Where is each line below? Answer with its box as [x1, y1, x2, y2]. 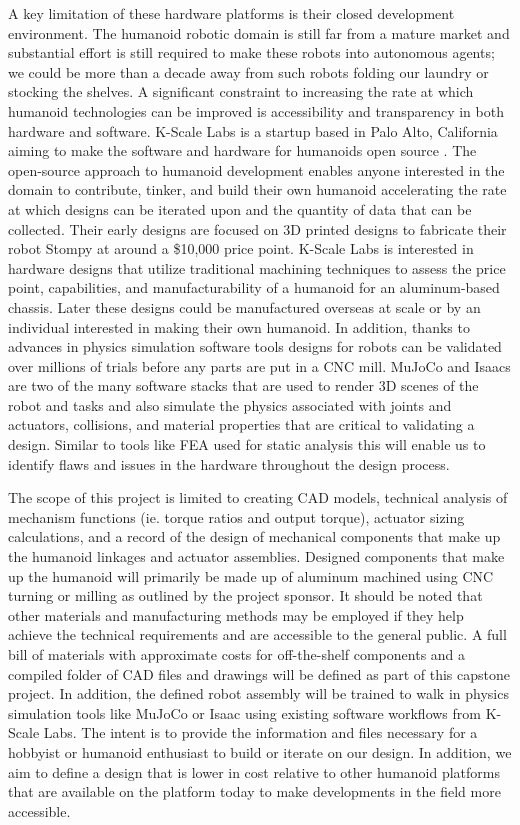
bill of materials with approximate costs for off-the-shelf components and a [8, 644, 466, 664]
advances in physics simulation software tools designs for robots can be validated [8, 336, 502, 357]
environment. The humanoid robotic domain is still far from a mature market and [8, 22, 510, 43]
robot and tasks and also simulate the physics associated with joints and [8, 394, 452, 415]
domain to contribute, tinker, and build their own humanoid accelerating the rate [8, 179, 507, 200]
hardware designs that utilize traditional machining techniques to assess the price [8, 257, 506, 278]
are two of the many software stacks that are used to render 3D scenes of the [8, 375, 479, 396]
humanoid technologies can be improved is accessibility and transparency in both [8, 100, 504, 121]
